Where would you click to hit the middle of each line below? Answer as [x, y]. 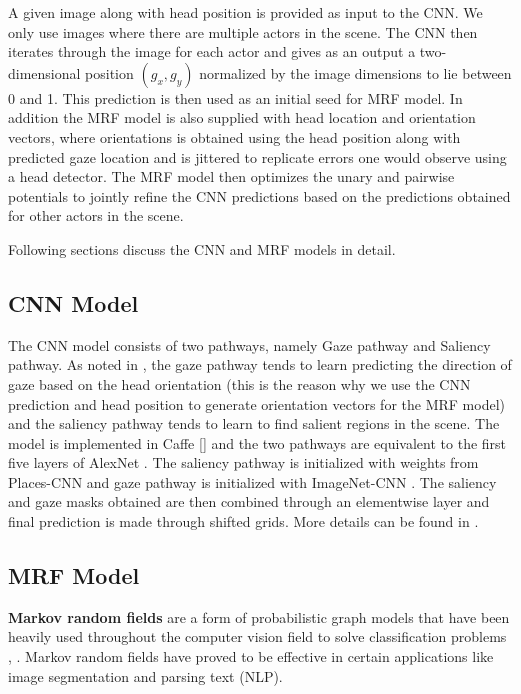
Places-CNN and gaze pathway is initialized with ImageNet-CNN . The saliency [252, 481]
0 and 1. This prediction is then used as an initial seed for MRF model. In [235, 97]
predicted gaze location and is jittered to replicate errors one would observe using [257, 156]
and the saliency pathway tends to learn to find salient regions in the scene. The [254, 423]
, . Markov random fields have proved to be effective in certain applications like [251, 656]
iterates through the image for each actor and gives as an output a [212, 51]
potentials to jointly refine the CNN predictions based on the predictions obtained [259, 195]
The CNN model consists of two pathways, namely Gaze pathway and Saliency [249, 344]
